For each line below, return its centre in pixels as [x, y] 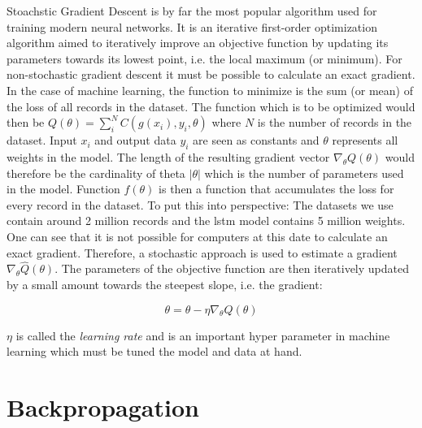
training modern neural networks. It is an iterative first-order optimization [192, 26]
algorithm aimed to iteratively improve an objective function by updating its [198, 43]
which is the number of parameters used [304, 173]
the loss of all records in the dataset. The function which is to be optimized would [211, 106]
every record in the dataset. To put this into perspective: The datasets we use [200, 204]
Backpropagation [103, 406]
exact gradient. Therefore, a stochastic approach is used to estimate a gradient [202, 252]
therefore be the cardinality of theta [96, 173]
